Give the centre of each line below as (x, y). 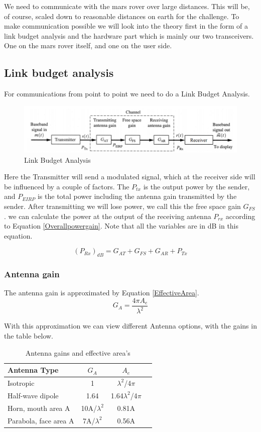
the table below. (29, 335)
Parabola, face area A (41, 420)
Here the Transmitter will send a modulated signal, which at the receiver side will (130, 177)
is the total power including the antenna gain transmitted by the (137, 196)
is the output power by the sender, (197, 186)
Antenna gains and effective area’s (78, 352)
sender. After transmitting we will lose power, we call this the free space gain (122, 206)
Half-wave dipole (33, 395)
